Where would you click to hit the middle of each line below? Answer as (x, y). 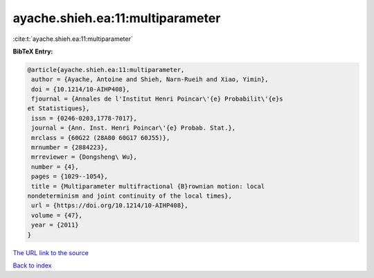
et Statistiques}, (59, 108)
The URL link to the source (51, 252)
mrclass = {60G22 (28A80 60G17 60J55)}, (101, 138)
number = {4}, (55, 167)
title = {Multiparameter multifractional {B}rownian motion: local (148, 186)
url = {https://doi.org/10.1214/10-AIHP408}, (110, 206)
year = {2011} (55, 225)
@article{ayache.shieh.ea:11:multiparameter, (106, 70)
